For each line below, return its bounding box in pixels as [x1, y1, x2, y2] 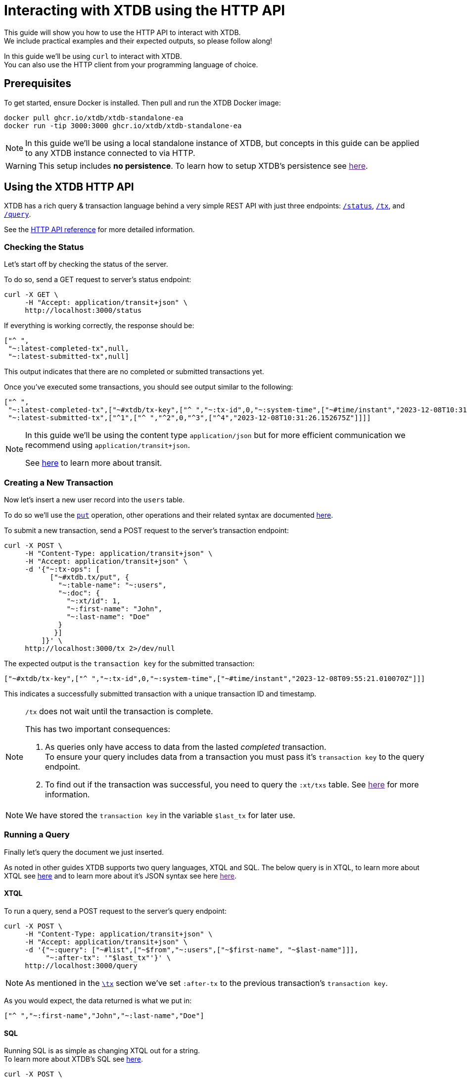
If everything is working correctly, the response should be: [4, 321, 194, 330]
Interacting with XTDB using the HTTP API [4, 2, 285, 19]
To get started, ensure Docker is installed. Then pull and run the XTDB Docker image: [4, 98, 281, 107]
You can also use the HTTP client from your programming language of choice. [4, 60, 258, 69]
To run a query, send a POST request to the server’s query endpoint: [4, 906, 227, 915]
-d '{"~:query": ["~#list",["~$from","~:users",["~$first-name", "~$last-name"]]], [25, 945, 359, 954]
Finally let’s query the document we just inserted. [4, 847, 164, 856]
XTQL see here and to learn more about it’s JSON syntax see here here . [4, 871, 237, 880]
